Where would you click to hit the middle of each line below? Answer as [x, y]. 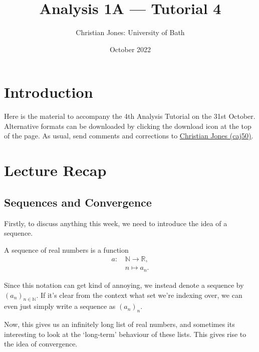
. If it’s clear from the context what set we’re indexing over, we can [139, 295]
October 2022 [130, 49]
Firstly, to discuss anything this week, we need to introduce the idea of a [116, 223]
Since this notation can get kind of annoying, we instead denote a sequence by [124, 285]
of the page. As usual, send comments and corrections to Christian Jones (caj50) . [129, 136]
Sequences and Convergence [78, 202]
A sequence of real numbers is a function [66, 249]
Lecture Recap [55, 170]
